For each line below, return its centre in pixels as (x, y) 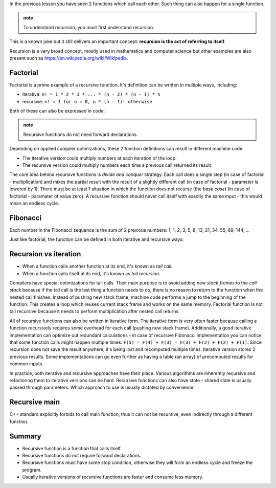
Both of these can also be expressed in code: (57, 111)
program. (32, 470)
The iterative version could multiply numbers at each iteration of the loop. (99, 158)
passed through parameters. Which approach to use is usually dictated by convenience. (102, 387)
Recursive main (35, 402)
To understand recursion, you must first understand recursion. (89, 27)
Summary (25, 436)
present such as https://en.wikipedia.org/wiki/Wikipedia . (69, 58)
